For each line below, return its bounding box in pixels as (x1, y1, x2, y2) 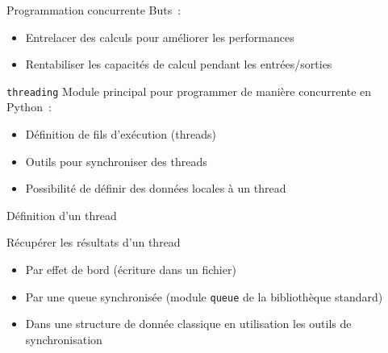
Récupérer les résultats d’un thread (6, 234, 181, 251)
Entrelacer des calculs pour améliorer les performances (25, 28, 294, 45)
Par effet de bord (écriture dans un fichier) (25, 261, 236, 277)
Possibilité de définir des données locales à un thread (25, 180, 286, 197)
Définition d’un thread (6, 206, 117, 223)
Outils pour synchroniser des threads (25, 152, 207, 169)
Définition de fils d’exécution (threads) (25, 126, 216, 143)
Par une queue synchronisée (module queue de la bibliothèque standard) (25, 288, 383, 305)
